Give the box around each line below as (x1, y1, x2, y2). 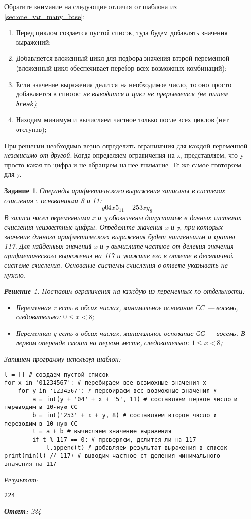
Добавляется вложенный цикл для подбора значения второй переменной (16, 53, 230, 63)
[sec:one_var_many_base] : (4, 11, 85, 21)
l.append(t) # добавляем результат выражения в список (46, 444, 228, 451)
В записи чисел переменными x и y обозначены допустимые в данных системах (4, 212, 242, 222)
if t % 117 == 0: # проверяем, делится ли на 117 (32, 436, 196, 443)
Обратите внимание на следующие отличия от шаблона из (4, 1, 177, 11)
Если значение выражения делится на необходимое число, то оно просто (16, 79, 232, 89)
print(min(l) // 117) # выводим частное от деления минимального (4, 452, 220, 460)
